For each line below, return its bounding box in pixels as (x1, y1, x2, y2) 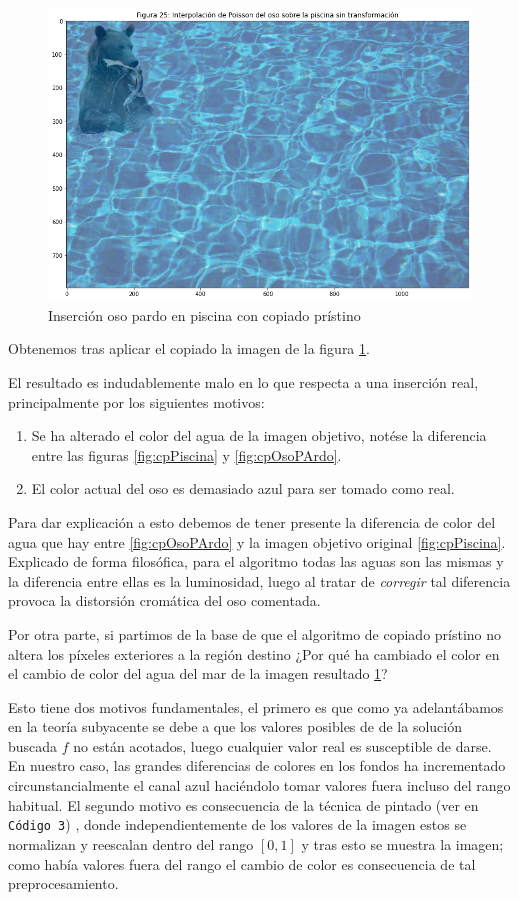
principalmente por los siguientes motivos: (8, 391, 265, 412)
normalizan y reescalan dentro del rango (8, 833, 254, 854)
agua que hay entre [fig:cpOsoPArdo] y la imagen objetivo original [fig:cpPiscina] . (8, 531, 506, 552)
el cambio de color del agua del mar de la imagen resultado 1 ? (8, 663, 388, 684)
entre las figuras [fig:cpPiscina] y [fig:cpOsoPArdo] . (31, 444, 342, 465)
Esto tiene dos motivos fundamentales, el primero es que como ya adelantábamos (8, 696, 504, 717)
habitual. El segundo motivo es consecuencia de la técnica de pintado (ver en (8, 794, 479, 815)
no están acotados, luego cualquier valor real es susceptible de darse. (73, 735, 492, 756)
